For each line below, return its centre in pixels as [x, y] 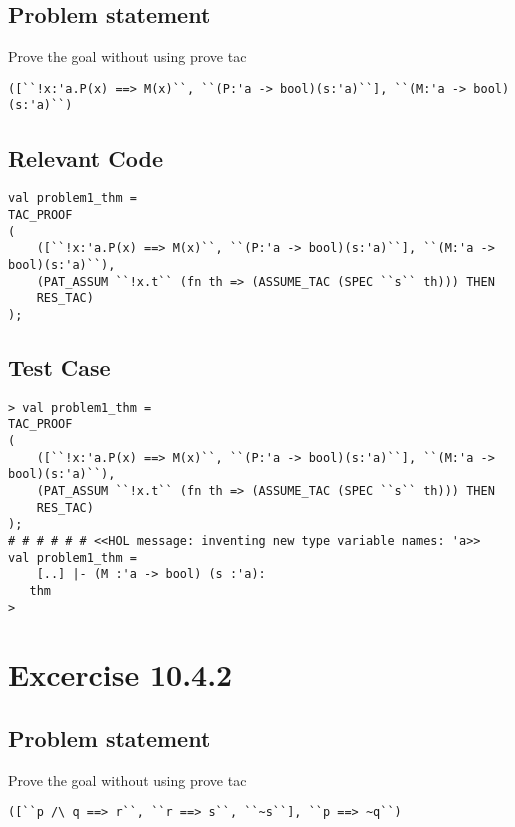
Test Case [59, 366]
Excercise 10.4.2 [120, 674]
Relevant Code [85, 157]
